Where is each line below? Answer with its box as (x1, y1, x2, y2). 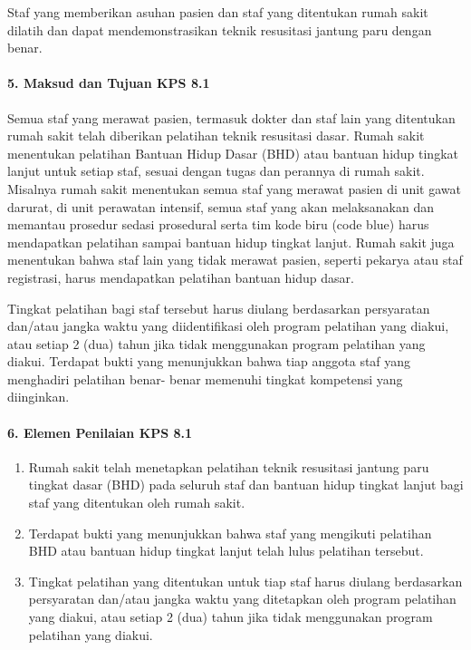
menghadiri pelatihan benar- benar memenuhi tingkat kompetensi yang (7, 369, 403, 388)
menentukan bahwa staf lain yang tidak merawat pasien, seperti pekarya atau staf (7, 250, 463, 269)
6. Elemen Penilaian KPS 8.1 (7, 422, 193, 441)
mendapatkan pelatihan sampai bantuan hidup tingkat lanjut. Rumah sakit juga (7, 232, 455, 251)
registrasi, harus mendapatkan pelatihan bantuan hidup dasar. (7, 267, 354, 286)
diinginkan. (7, 387, 70, 406)
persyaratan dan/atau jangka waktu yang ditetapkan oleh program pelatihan (28, 589, 457, 608)
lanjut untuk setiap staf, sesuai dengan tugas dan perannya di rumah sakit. (7, 161, 425, 180)
